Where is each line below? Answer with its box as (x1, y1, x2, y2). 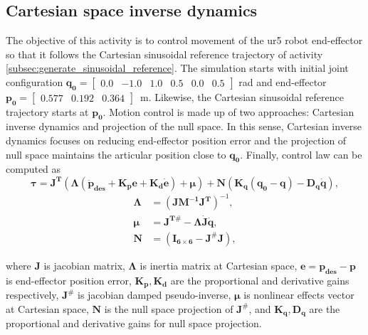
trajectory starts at (6, 104, 89, 119)
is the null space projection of (104, 301, 233, 316)
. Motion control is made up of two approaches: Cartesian (102, 104, 354, 119)
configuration (6, 74, 63, 89)
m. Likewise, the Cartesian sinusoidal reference (140, 89, 345, 104)
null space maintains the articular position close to (6, 147, 226, 161)
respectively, (6, 287, 59, 302)
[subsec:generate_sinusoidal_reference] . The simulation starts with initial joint (6, 60, 349, 75)
